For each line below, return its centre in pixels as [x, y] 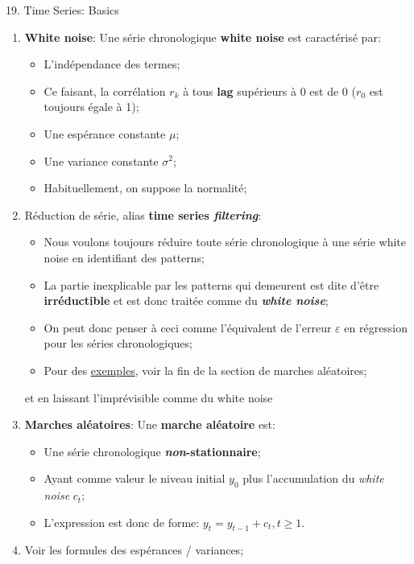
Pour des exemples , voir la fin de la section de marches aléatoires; [205, 370]
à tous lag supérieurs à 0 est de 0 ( [269, 91]
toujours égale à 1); [91, 107]
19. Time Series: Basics [62, 10]
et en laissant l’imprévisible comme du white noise [149, 397]
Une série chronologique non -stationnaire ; [152, 451]
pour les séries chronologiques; [118, 343]
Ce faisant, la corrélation [105, 91]
